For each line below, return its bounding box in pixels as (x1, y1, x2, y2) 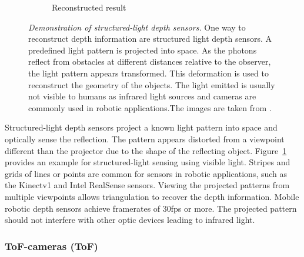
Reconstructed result (52, 1, 126, 13)
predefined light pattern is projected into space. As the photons (28, 44, 257, 56)
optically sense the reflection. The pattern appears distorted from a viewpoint (5, 132, 285, 145)
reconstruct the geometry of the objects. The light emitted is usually (28, 78, 275, 91)
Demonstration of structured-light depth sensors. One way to (28, 21, 246, 33)
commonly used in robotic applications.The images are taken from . (28, 101, 272, 114)
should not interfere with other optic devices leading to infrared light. (5, 213, 255, 226)
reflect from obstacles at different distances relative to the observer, (28, 55, 271, 68)
